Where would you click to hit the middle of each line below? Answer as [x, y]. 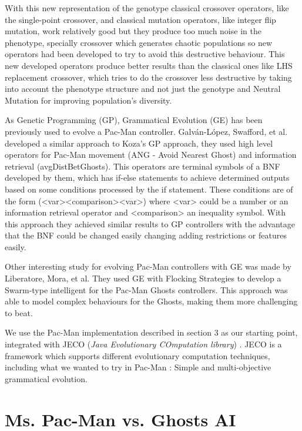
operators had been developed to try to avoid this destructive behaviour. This [145, 54]
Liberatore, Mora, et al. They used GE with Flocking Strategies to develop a [143, 278]
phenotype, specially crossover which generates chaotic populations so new [139, 42]
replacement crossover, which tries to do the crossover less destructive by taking [148, 77]
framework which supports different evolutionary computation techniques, [137, 355]
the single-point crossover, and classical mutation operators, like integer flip [140, 19]
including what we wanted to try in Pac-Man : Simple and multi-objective [138, 367]
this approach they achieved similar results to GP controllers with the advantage [150, 223]
